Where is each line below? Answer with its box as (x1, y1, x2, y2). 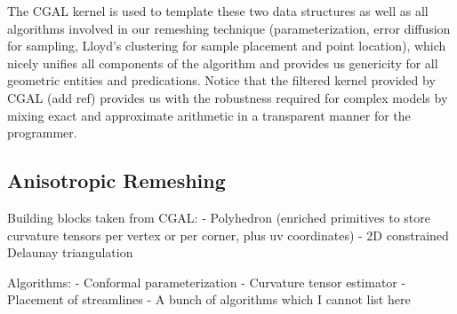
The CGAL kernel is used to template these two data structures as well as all (7, 2, 429, 20)
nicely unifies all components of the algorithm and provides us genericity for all (7, 53, 438, 72)
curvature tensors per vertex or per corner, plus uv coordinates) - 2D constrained (7, 225, 449, 244)
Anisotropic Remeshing (7, 167, 226, 194)
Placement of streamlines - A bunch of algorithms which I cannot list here (7, 290, 411, 309)
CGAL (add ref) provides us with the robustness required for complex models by (7, 88, 448, 106)
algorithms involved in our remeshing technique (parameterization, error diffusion (7, 19, 451, 37)
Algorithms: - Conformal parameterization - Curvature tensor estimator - (7, 272, 406, 291)
